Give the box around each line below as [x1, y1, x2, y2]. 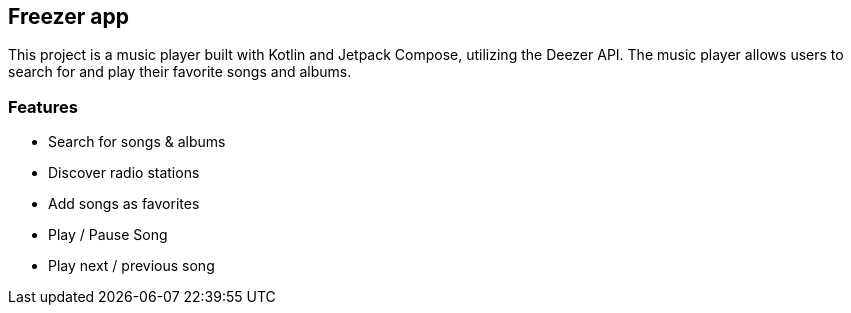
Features [8, 96, 78, 117]
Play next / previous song [48, 257, 215, 275]
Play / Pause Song [48, 226, 168, 244]
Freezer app [8, 4, 129, 29]
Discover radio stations [48, 164, 200, 182]
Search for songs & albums [48, 133, 226, 151]
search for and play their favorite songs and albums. [8, 63, 352, 81]
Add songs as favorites [48, 195, 200, 213]
